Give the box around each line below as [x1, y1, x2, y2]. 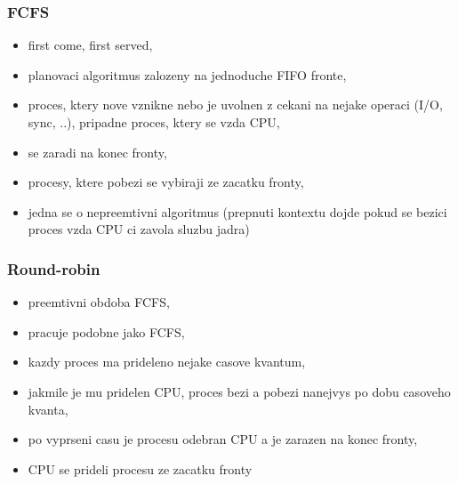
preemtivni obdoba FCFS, [28, 293, 170, 311]
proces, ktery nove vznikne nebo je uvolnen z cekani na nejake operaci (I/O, [28, 95, 443, 114]
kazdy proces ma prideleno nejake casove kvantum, [28, 352, 306, 371]
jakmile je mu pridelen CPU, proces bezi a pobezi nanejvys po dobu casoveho [28, 382, 451, 400]
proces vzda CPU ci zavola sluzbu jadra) [28, 220, 250, 238]
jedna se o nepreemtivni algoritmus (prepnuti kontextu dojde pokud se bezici [28, 202, 447, 221]
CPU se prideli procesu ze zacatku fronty [28, 459, 253, 478]
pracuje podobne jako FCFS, [28, 322, 185, 341]
